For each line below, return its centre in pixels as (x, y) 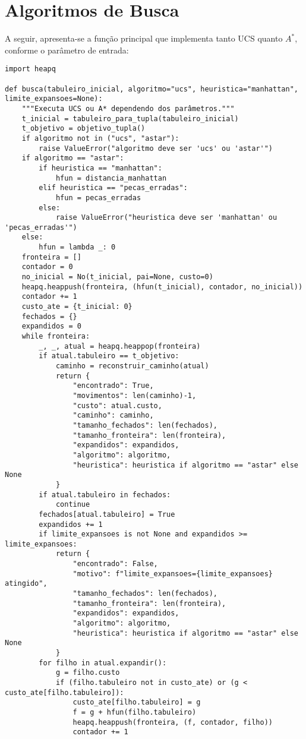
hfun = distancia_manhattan (111, 178)
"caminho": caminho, (113, 416)
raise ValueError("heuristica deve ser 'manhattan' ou (166, 218)
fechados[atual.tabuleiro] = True (107, 514)
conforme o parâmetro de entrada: (67, 50)
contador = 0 (47, 267)
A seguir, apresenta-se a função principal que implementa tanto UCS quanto (144, 38)
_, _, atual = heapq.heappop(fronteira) (120, 346)
